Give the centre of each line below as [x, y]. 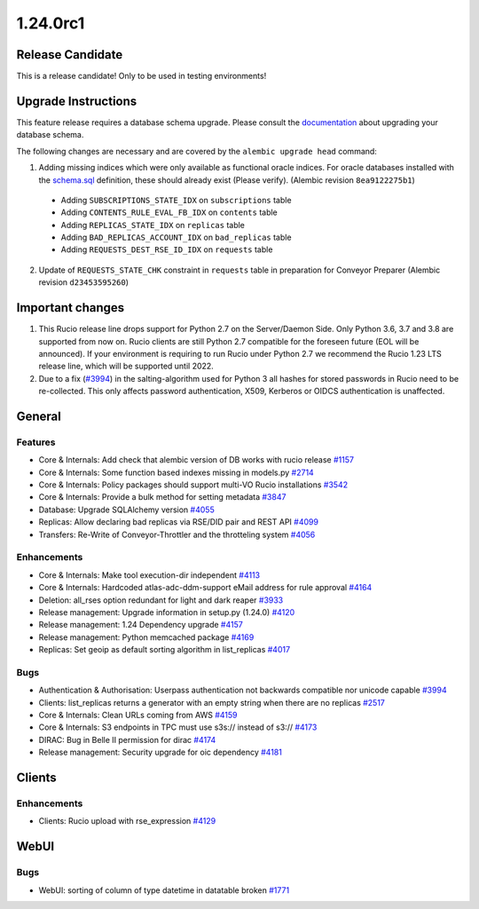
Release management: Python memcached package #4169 [146, 637]
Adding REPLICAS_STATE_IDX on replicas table [153, 225]
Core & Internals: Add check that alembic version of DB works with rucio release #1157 [196, 460]
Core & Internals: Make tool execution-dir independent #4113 [149, 575]
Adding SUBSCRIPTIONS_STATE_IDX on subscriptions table [176, 200]
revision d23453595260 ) [83, 282]
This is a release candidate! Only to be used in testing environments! [141, 76]
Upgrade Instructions [77, 101]
